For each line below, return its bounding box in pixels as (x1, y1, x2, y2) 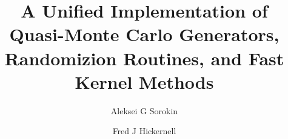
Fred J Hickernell (112, 124, 176, 137)
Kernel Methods (75, 69, 214, 94)
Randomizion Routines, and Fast (4, 45, 284, 70)
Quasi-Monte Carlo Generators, (9, 22, 280, 47)
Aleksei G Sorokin (110, 104, 178, 117)
